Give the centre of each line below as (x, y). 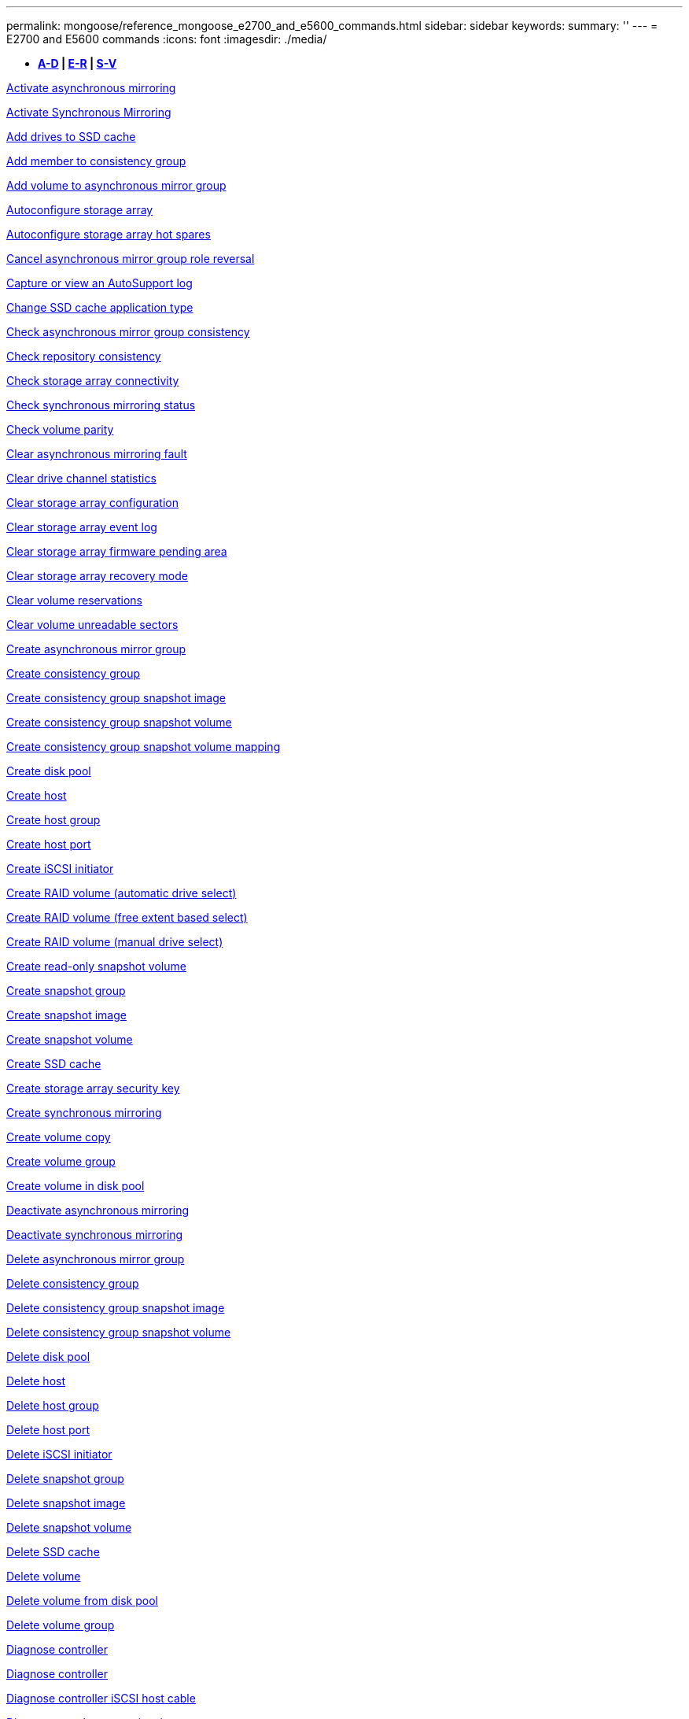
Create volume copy (59, 1137)
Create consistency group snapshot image (116, 698)
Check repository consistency (84, 356)
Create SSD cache (54, 1064)
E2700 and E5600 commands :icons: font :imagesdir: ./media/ (167, 39)
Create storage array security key (93, 1088)
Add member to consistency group (96, 161)
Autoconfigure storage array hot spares (109, 234)
